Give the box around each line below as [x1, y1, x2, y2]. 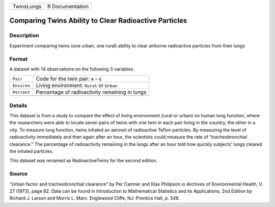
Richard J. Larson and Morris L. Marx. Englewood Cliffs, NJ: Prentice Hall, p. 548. [9, 195, 180, 201]
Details [9, 102, 28, 109]
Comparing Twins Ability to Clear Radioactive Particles [9, 16, 187, 25]
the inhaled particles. [9, 148, 53, 154]
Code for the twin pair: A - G [36, 75, 102, 83]
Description [9, 32, 39, 39]
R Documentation [47, 3, 89, 10]
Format [9, 55, 28, 62]
